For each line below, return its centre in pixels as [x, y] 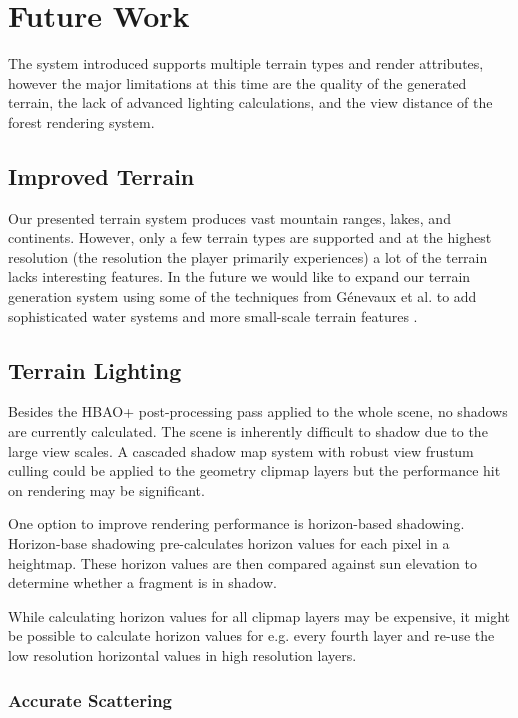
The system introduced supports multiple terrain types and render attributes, [246, 63]
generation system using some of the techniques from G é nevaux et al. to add [242, 296]
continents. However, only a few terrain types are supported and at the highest [250, 237]
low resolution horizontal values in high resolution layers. [182, 655]
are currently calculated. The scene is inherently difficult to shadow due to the [248, 431]
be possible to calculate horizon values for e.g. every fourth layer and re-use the [251, 635]
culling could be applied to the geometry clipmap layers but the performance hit [254, 470]
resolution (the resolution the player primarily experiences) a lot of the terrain [248, 256]
